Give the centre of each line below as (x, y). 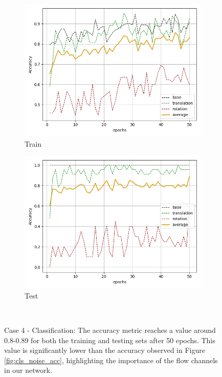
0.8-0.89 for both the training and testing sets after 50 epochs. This (110, 340)
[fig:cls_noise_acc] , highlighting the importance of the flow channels (111, 360)
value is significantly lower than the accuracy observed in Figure (105, 350)
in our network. (28, 370)
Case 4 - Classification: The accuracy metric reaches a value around (110, 330)
